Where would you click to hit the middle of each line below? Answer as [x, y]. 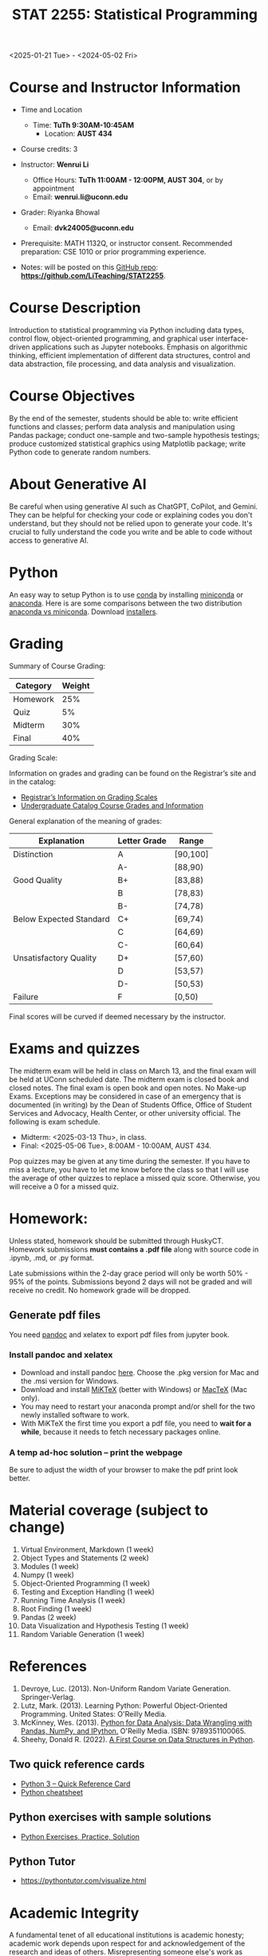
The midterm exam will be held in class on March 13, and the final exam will [133, 1071]
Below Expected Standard [61, 919]
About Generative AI [78, 485]
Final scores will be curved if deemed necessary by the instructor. [118, 1016]
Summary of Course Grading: [57, 666]
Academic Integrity [74, 1913]
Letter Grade [142, 841]
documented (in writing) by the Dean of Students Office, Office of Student [130, 1104]
